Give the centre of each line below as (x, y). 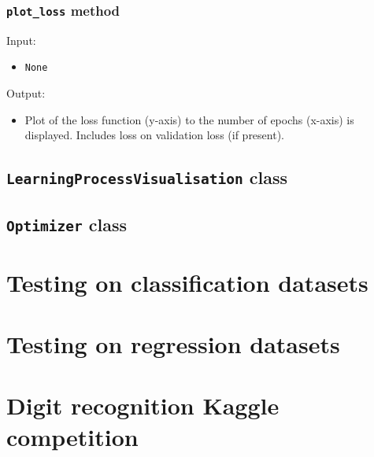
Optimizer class (67, 224)
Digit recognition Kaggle (143, 405)
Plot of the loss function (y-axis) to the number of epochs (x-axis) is (189, 119)
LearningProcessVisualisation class (147, 177)
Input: (21, 40)
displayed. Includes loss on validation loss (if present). (154, 135)
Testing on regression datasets (173, 344)
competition (72, 436)
